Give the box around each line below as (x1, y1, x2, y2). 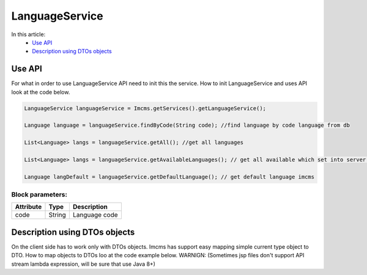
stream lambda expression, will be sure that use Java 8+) (11, 260, 156, 268)
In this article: (11, 31, 46, 38)
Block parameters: (11, 190, 67, 199)
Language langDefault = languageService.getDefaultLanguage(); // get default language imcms (24, 173, 315, 180)
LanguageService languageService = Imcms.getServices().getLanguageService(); (24, 105, 266, 111)
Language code (72, 211, 119, 219)
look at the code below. (11, 88, 70, 96)
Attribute (15, 203, 42, 211)
